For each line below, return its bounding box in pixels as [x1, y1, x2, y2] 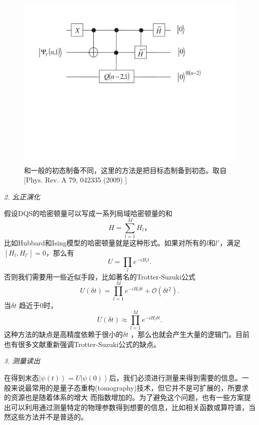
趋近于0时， [18, 300, 57, 310]
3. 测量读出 [4, 355, 40, 366]
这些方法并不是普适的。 [10, 411, 88, 422]
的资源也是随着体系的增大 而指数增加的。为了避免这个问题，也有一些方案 [4, 392, 244, 402]
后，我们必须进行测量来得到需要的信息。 [109, 372, 242, 382]
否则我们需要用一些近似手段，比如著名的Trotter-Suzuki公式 [4, 271, 196, 281]
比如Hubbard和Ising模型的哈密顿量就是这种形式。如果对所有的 [4, 237, 207, 248]
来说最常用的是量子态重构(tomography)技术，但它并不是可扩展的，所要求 [10, 382, 249, 392]
